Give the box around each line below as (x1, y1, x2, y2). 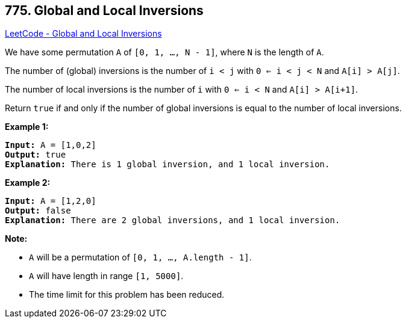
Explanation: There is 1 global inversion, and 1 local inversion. (5, 159, 330, 170)
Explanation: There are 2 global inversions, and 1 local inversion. (5, 215, 340, 226)
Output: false (5, 206, 71, 216)
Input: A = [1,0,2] (5, 140, 96, 150)
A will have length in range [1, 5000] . (29, 271, 184, 281)
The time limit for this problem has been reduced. (29, 289, 225, 300)
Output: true (5, 150, 66, 160)
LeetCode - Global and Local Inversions (5, 28, 162, 39)
